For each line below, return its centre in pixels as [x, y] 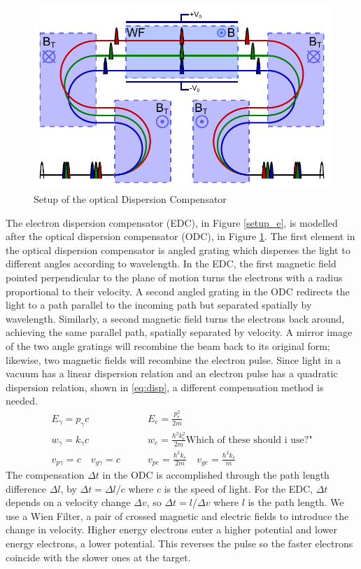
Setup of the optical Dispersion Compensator [130, 198]
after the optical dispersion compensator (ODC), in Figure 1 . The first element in [180, 236]
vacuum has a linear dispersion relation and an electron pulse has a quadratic [172, 373]
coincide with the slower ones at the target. [98, 557]
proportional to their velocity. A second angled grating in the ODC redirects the [178, 291]
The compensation [45, 475]
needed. [22, 401]
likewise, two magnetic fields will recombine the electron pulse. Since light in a [174, 359]
